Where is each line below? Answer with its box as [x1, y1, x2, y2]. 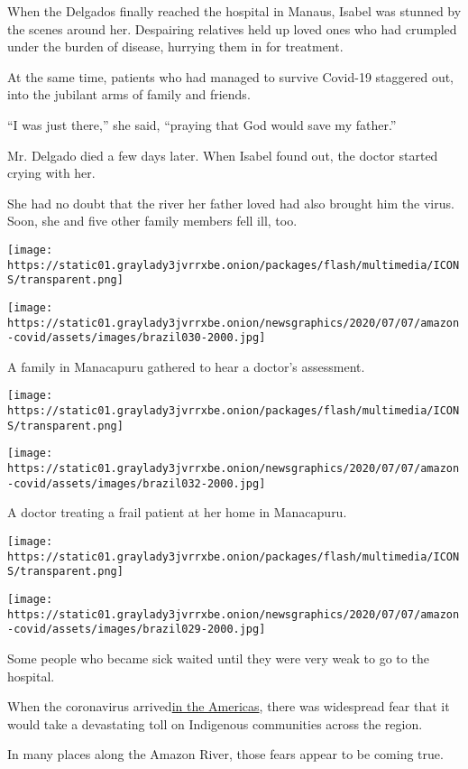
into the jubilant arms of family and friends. [7, 85, 251, 104]
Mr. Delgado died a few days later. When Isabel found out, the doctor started [7, 145, 438, 164]
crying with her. [7, 163, 96, 182]
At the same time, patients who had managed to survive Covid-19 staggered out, [7, 67, 454, 86]
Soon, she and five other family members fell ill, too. [7, 211, 298, 230]
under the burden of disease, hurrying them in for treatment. [7, 37, 344, 56]
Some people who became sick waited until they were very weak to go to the [7, 648, 429, 667]
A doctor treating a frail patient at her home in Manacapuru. [7, 503, 347, 522]
